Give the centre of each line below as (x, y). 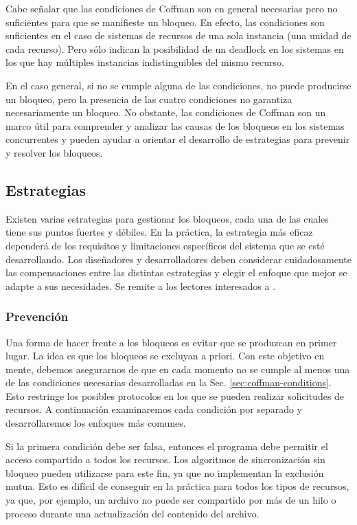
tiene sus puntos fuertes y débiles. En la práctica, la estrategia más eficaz (159, 232)
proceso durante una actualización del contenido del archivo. (133, 513)
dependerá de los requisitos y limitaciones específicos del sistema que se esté (165, 245)
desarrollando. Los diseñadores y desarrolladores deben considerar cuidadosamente (178, 259)
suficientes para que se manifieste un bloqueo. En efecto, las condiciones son (165, 22)
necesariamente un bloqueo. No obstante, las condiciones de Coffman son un (166, 112)
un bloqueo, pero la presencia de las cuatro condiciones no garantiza (149, 99)
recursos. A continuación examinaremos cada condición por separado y (154, 409)
